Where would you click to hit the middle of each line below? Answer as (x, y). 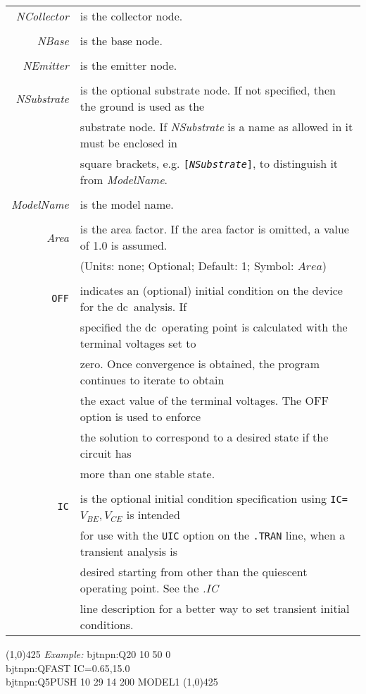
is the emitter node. (128, 65)
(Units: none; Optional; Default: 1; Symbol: (187, 266)
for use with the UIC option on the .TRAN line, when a (213, 535)
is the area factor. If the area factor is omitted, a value (214, 229)
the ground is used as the (142, 106)
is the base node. (121, 41)
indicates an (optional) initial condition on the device (211, 290)
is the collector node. (131, 16)
